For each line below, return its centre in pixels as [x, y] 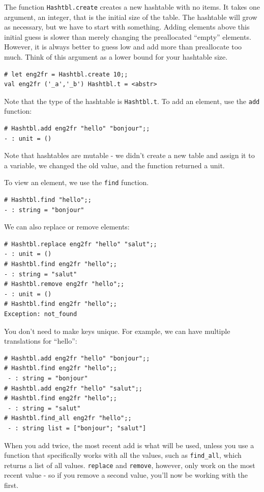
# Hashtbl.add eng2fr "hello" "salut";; [74, 388]
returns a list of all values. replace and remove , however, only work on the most [130, 465]
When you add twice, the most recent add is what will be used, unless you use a [129, 445]
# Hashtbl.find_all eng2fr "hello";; [68, 418]
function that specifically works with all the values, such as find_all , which [123, 455]
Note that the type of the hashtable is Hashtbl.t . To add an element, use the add [132, 101]
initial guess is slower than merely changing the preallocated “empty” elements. [128, 36]
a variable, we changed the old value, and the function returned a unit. [114, 165]
